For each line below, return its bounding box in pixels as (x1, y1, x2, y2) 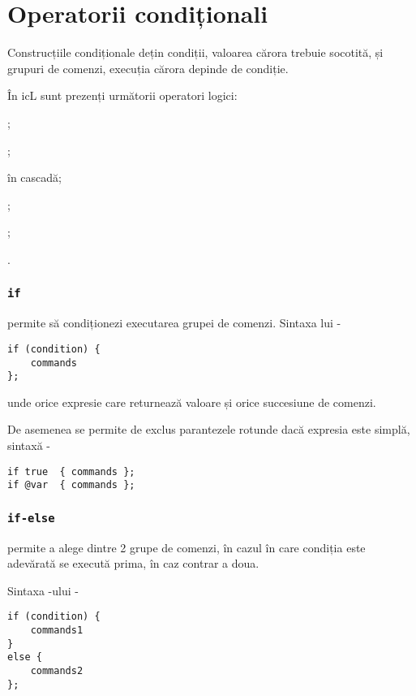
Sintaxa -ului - (7, 581, 79, 599)
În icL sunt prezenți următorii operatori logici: (7, 87, 238, 104)
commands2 (30, 665, 84, 677)
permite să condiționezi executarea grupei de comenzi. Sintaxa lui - (7, 314, 341, 331)
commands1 (30, 625, 84, 637)
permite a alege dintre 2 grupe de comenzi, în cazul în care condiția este (7, 538, 366, 556)
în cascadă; (7, 169, 62, 186)
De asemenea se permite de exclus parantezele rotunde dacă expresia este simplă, (7, 421, 410, 438)
